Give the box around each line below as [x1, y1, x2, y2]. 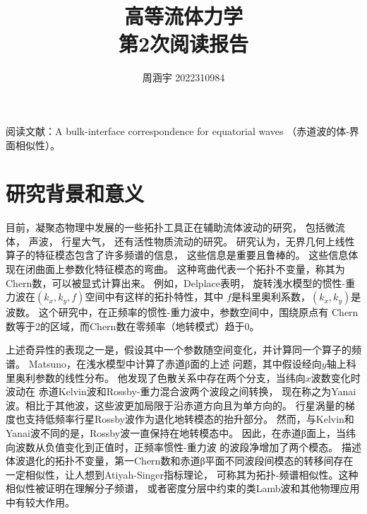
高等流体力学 [124, 1, 243, 30]
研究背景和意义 [6, 179, 145, 208]
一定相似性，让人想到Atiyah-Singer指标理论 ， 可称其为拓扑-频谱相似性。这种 [6, 467, 359, 481]
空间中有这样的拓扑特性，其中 [85, 289, 224, 304]
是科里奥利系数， [231, 289, 311, 304]
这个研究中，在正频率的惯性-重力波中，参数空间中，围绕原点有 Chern [38, 305, 359, 320]
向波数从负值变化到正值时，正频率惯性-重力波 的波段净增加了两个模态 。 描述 [6, 439, 361, 454]
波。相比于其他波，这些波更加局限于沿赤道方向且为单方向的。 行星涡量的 [6, 397, 345, 412]
